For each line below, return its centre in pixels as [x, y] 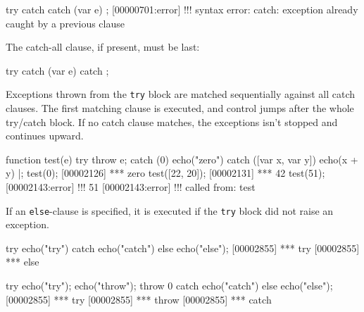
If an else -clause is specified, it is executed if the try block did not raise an [170, 210]
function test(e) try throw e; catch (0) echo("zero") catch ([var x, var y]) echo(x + [182, 159]
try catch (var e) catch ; [57, 70]
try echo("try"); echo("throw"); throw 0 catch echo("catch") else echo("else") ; [169, 286]
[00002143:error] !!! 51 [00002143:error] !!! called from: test [131, 187]
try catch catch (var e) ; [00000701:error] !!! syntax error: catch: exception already [182, 9]
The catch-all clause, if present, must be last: [103, 47]
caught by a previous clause [65, 23]
